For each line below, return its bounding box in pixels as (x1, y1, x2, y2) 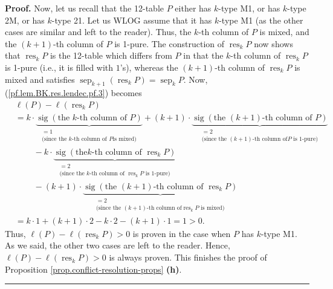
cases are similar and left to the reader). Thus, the (5, 25, 192, 38)
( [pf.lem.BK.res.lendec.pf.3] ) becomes (5, 86, 142, 99)
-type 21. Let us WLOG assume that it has (51, 13, 212, 26)
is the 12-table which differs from (50, 49, 172, 62)
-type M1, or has (218, 2, 280, 14)
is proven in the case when (132, 227, 231, 239)
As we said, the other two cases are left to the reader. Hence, (5, 239, 230, 252)
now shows (254, 37, 293, 50)
